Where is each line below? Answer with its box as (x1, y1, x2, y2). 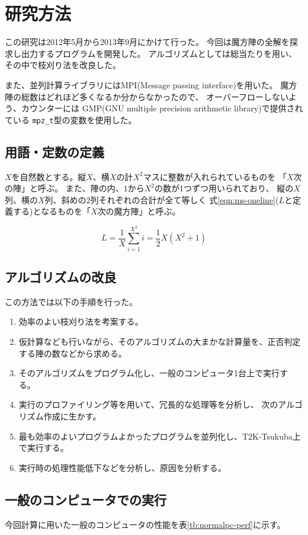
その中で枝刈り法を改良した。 (5, 59, 121, 71)
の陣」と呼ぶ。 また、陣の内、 (5, 182, 124, 194)
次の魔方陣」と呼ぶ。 (97, 205, 181, 217)
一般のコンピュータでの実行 (5, 490, 166, 508)
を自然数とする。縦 (11, 170, 86, 182)
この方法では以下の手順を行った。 (5, 295, 137, 307)
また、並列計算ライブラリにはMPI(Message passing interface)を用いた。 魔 (5, 78, 289, 91)
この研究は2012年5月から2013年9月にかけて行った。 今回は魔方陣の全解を (5, 36, 290, 48)
